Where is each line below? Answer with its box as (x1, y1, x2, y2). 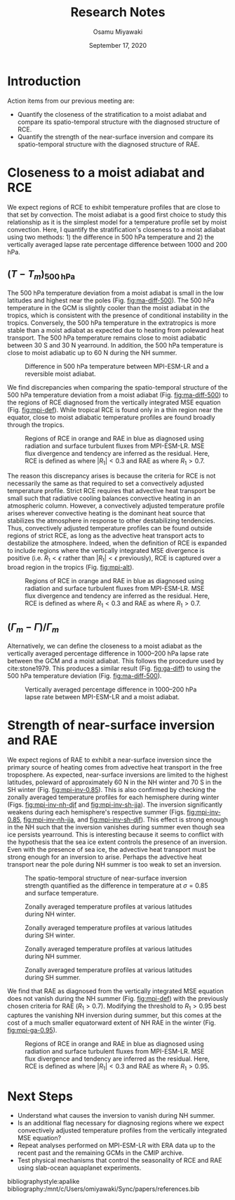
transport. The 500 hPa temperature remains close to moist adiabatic (7, 333, 207, 342)
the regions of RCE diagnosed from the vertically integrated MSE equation (7, 398, 221, 407)
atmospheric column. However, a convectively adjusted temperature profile (7, 502, 225, 510)
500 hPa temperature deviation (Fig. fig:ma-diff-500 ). (7, 672, 162, 680)
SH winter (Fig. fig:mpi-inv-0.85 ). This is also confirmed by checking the (7, 785, 216, 793)
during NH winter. (25, 909, 76, 918)
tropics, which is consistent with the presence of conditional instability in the (7, 311, 229, 319)
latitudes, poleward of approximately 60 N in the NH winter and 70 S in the (7, 778, 222, 786)
